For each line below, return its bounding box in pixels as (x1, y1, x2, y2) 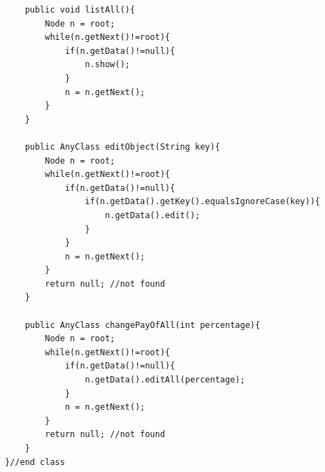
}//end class (5, 457, 65, 467)
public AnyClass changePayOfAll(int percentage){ (24, 320, 261, 330)
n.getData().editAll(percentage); (85, 375, 245, 385)
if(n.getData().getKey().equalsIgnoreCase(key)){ (85, 196, 321, 207)
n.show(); (85, 59, 130, 70)
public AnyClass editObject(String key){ (24, 141, 220, 152)
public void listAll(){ (24, 5, 136, 15)
